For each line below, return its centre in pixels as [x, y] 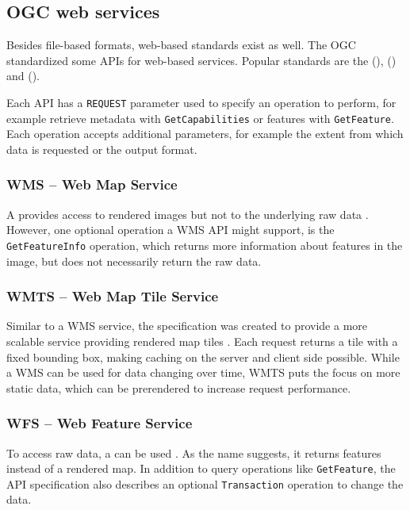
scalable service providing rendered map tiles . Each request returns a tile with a [202, 341]
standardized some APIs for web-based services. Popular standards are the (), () [201, 60]
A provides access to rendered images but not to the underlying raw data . [188, 214]
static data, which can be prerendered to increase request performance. [179, 387]
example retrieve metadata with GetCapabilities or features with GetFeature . [200, 118]
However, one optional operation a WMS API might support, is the [171, 230]
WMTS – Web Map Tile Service [113, 296]
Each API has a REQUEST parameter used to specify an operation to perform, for [201, 102]
